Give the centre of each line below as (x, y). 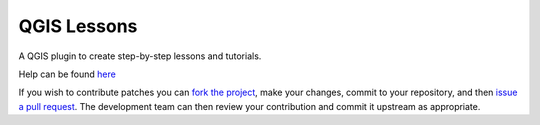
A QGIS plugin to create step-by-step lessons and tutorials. (140, 56)
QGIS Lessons (78, 26)
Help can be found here (67, 74)
